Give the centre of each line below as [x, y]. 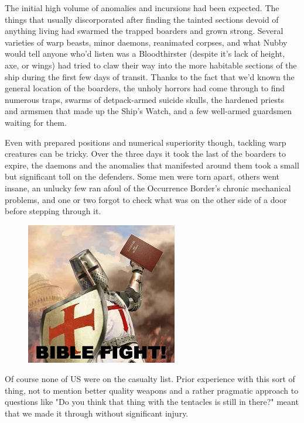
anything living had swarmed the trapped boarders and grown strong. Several [144, 31]
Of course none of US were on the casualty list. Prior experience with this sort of [150, 379]
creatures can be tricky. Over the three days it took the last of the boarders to [146, 154]
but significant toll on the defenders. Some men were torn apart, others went [142, 176]
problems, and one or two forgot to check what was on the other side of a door [146, 199]
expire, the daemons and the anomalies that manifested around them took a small [152, 165]
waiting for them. [36, 122]
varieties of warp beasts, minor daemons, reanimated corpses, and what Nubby [146, 42]
